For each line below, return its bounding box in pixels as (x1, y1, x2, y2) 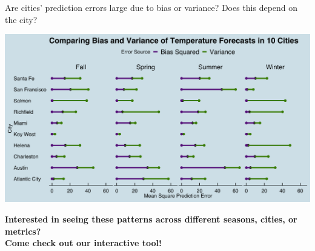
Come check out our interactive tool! (5, 236, 162, 249)
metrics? (5, 224, 41, 237)
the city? (5, 13, 38, 25)
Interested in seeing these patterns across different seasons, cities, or (5, 213, 297, 226)
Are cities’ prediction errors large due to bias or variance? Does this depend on (5, 1, 298, 14)
